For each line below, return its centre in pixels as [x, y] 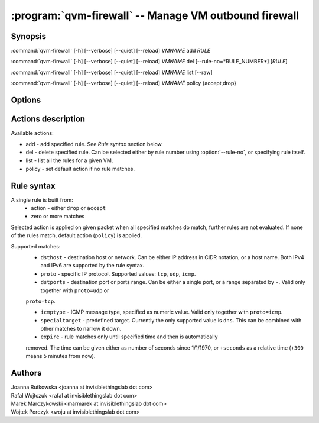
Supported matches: [36, 246]
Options [26, 100]
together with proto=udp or [75, 290]
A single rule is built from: [42, 200]
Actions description [48, 119]
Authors [26, 373]
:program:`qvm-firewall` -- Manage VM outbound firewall [155, 15]
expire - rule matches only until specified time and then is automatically [129, 337]
